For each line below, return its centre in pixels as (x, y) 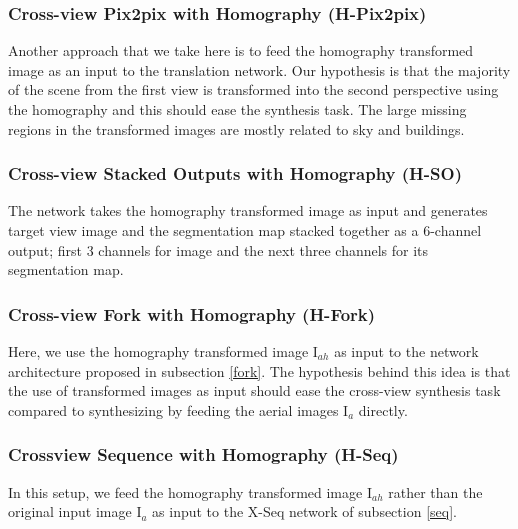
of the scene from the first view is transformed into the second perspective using (253, 89)
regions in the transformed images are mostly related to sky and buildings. (236, 128)
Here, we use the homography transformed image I (163, 351)
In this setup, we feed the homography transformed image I (190, 491)
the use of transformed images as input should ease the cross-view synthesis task (254, 390)
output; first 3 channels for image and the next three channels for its (218, 249)
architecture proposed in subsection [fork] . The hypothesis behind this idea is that (259, 370)
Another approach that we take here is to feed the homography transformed (241, 50)
